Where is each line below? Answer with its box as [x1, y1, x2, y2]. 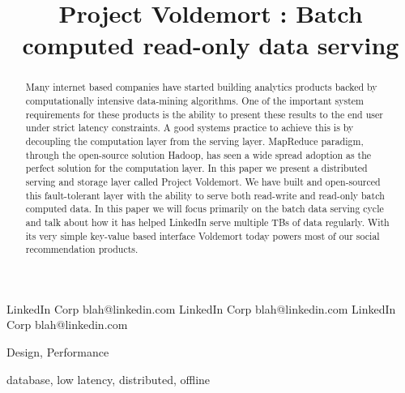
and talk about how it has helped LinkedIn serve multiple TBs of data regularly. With [25, 215, 390, 229]
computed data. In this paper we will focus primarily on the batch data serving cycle [25, 202, 384, 216]
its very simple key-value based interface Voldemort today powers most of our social [25, 229, 380, 242]
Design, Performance [6, 344, 109, 361]
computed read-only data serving [22, 28, 399, 62]
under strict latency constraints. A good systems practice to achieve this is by [25, 121, 354, 135]
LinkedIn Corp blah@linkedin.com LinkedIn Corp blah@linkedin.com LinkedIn [6, 300, 396, 317]
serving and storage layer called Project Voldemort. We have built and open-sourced [25, 174, 381, 188]
